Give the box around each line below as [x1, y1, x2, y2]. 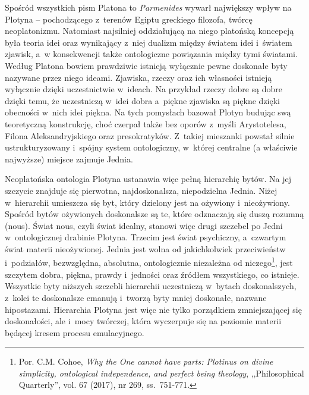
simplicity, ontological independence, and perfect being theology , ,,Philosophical [18, 366, 304, 379]
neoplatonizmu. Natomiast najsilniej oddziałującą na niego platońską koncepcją [5, 24, 294, 37]
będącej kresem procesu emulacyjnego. [5, 326, 144, 338]
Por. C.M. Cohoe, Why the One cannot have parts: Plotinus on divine [18, 355, 273, 368]
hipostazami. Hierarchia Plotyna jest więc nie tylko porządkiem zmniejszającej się [5, 303, 302, 315]
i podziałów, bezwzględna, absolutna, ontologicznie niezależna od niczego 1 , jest [5, 255, 293, 269]
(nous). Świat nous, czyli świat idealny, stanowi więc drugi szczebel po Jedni [5, 219, 283, 231]
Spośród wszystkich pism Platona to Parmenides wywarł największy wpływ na [5, 1, 292, 13]
